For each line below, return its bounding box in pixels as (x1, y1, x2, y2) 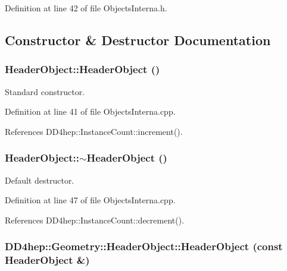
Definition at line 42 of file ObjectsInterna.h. (5, 2, 167, 14)
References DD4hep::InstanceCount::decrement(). (5, 213, 185, 226)
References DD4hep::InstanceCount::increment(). (5, 125, 183, 137)
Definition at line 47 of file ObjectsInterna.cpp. (5, 194, 176, 206)
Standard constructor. (5, 85, 85, 97)
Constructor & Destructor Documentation (5, 30, 271, 49)
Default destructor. (5, 174, 74, 186)
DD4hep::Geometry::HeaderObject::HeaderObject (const (5, 239, 283, 254)
